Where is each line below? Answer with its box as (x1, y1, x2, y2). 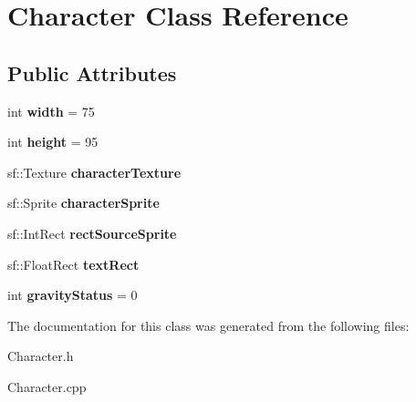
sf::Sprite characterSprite (7, 193, 160, 212)
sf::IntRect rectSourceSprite (7, 223, 177, 242)
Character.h (7, 346, 74, 366)
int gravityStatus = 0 (7, 285, 138, 304)
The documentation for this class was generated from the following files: (7, 315, 410, 335)
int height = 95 (7, 132, 99, 151)
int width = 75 (7, 101, 95, 120)
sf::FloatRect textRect (7, 254, 140, 273)
